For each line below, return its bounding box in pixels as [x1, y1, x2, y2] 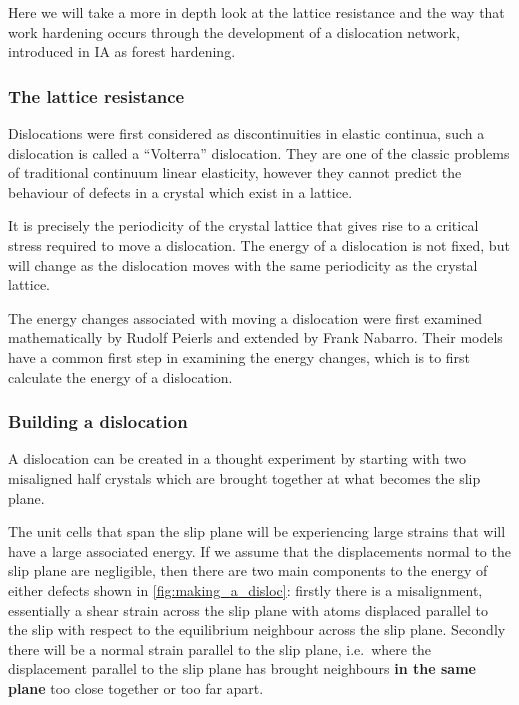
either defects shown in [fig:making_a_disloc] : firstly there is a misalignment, [8, 579, 483, 600]
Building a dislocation [8, 409, 188, 434]
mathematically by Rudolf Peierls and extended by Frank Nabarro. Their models [8, 327, 503, 348]
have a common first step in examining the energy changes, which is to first [8, 346, 471, 367]
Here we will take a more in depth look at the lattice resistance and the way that [8, 2, 505, 22]
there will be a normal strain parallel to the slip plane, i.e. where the [8, 638, 432, 659]
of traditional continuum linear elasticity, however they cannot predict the [8, 162, 462, 183]
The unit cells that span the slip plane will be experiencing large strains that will [8, 521, 506, 542]
